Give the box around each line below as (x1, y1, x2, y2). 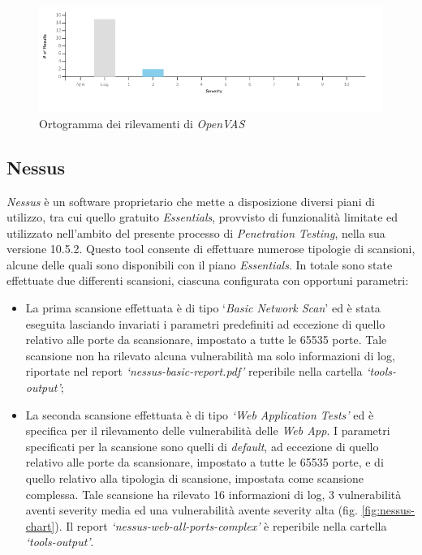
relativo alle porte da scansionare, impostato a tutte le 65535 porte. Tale (25, 331, 387, 348)
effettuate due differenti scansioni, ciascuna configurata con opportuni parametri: (6, 272, 409, 289)
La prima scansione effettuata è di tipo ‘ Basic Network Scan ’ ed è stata (25, 299, 381, 316)
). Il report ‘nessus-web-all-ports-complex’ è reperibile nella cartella (54, 517, 387, 534)
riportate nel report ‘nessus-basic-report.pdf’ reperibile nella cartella (25, 363, 363, 380)
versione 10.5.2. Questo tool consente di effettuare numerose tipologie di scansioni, (6, 240, 416, 257)
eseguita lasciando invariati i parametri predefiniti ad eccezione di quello (25, 315, 385, 332)
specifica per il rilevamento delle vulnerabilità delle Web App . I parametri (25, 422, 390, 439)
